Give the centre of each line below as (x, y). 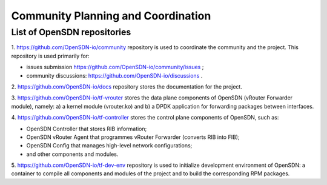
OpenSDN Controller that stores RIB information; (87, 129)
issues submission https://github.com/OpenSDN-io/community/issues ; (115, 67)
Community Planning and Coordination (111, 16)
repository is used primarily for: (51, 56)
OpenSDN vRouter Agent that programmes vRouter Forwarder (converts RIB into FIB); (133, 137)
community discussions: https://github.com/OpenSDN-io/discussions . (114, 75)
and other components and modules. (72, 154)
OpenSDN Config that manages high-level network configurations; (109, 146)
